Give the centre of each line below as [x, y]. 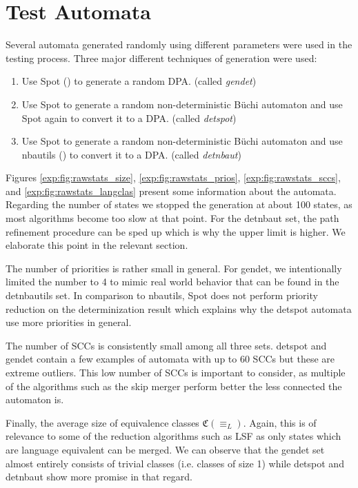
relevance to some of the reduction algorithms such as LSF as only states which [173, 436]
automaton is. [35, 399]
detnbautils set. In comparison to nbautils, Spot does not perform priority [162, 295]
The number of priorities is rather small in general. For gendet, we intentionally [174, 268]
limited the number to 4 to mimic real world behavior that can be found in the [172, 282]
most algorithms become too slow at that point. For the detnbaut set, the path [172, 218]
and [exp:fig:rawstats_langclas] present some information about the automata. [171, 191]
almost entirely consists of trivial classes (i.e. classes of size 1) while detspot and [175, 463]
